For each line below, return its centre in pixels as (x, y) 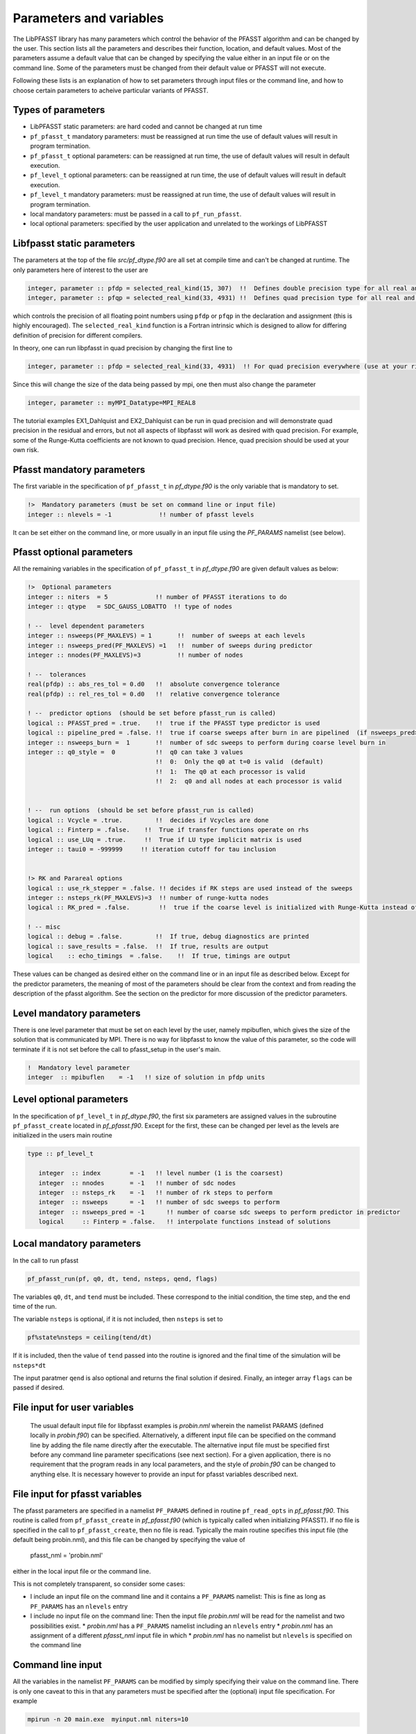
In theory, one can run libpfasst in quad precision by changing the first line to (123, 348)
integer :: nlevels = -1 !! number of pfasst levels (141, 514)
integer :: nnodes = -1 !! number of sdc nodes (137, 1183)
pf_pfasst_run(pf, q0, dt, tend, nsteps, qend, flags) (122, 1279)
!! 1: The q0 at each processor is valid (230, 771)
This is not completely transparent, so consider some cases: (99, 1584)
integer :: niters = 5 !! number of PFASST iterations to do (157, 597)
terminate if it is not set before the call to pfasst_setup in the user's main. (117, 1049)
